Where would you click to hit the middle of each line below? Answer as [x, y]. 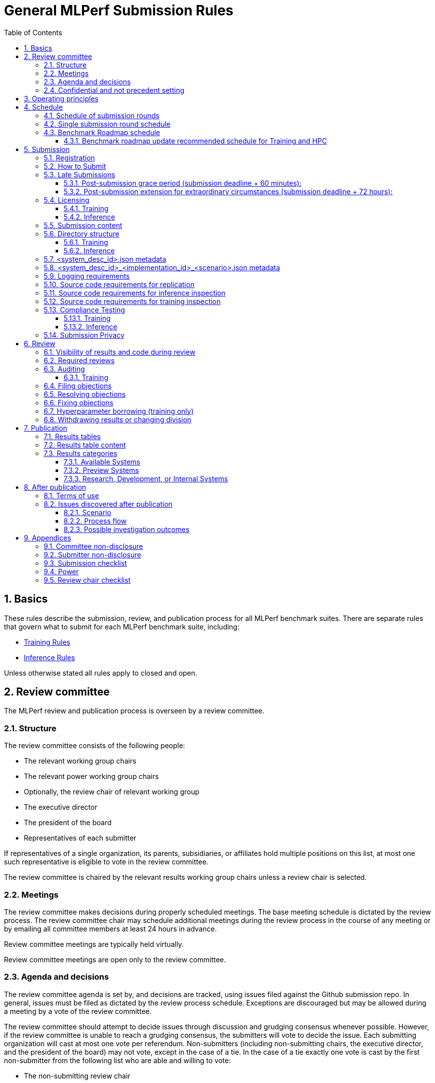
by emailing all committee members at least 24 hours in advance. [110, 928]
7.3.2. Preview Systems [101, 470]
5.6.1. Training [86, 242]
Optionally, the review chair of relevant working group [112, 792]
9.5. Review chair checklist [87, 580]
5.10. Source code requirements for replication [119, 284]
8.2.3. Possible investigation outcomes [127, 529]
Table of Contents [33, 32]
